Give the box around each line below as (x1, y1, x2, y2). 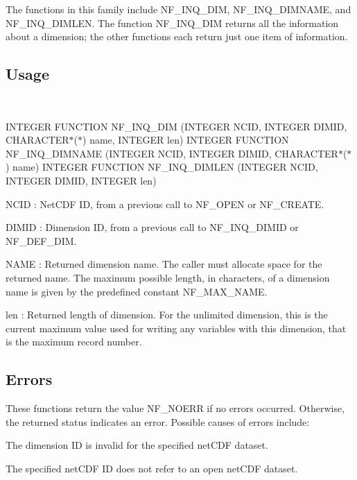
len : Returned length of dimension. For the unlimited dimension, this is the (6, 307, 328, 322)
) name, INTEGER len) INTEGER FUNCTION (82, 132, 289, 147)
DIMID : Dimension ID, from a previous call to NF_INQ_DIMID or (6, 220, 299, 234)
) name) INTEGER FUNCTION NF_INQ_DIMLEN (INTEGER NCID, (6, 160, 318, 174)
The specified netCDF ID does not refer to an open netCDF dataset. (6, 461, 298, 475)
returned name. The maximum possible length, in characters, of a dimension (6, 270, 330, 284)
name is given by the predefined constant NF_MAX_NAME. (6, 284, 268, 298)
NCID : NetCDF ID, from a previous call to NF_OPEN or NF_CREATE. (6, 196, 324, 211)
